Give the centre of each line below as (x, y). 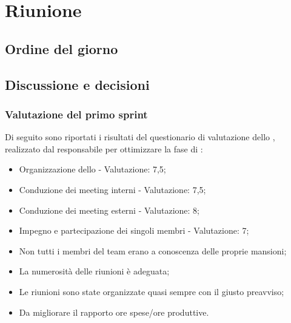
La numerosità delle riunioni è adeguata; (94, 271)
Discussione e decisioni (77, 84)
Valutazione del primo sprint (76, 114)
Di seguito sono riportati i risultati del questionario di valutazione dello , (140, 137)
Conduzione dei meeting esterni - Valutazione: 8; (109, 210)
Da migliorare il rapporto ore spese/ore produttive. (114, 312)
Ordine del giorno (62, 48)
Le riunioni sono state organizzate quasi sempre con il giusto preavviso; (152, 291)
